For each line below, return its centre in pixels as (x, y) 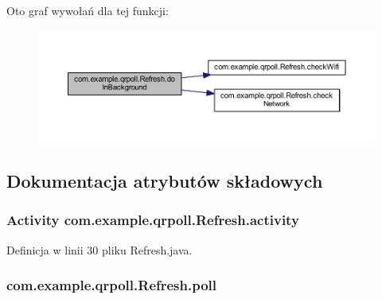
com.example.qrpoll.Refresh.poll (112, 285)
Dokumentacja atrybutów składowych (165, 181)
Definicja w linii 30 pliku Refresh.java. (99, 249)
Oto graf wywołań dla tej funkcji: (88, 10)
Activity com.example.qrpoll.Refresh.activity (153, 220)
